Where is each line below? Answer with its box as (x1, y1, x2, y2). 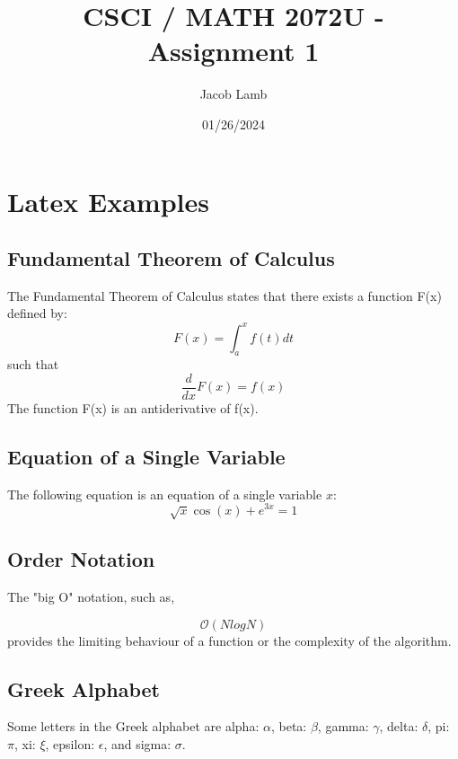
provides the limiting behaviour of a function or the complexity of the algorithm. (7, 631, 452, 649)
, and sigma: (103, 735, 172, 754)
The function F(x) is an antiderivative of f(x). (7, 399, 259, 418)
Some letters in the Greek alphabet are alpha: (7, 717, 260, 736)
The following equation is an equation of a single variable (7, 484, 322, 503)
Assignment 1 (147, 32, 320, 69)
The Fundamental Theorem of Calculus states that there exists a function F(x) (7, 286, 442, 304)
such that (7, 355, 59, 374)
